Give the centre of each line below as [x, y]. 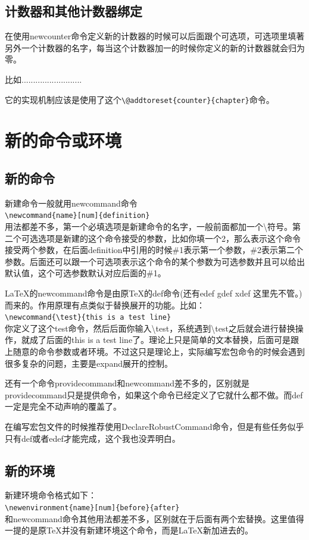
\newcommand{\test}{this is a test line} [88, 318]
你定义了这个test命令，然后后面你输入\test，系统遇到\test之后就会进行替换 [150, 328]
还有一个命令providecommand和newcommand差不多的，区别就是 [127, 383]
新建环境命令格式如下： [51, 495]
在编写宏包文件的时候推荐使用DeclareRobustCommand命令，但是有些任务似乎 [154, 427]
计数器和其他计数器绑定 [74, 11]
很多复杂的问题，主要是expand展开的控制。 [89, 363]
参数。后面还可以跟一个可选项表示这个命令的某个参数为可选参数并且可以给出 [155, 261]
